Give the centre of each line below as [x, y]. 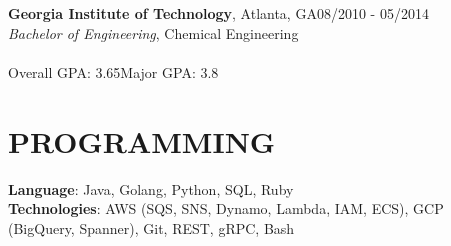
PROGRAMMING [142, 140]
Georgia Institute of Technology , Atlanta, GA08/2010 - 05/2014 [218, 13]
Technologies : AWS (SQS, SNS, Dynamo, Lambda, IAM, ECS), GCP [226, 208]
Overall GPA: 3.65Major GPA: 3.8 [113, 71]
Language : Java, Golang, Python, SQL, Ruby [151, 188]
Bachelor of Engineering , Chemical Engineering [153, 32]
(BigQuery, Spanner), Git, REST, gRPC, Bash [151, 227]
